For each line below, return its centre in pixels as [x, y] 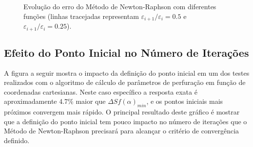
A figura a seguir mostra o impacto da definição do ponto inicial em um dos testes [127, 73]
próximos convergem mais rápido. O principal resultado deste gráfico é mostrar [122, 112]
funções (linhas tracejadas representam [81, 16]
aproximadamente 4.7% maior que [55, 101]
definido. [17, 140]
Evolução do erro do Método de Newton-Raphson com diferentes [120, 6]
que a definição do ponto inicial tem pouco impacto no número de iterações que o [126, 121]
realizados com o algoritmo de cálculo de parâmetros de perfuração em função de [125, 82]
